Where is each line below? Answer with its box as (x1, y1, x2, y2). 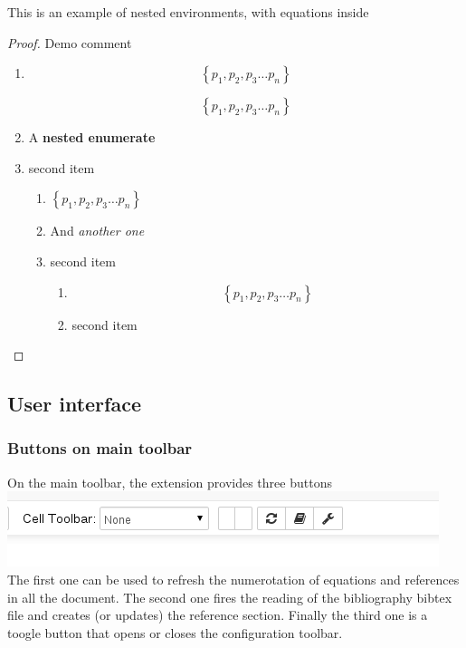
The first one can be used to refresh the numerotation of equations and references (7, 569, 460, 588)
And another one (50, 221, 145, 240)
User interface (7, 390, 141, 418)
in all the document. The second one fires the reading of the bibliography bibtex (7, 587, 452, 606)
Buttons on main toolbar (7, 437, 193, 459)
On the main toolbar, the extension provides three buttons (7, 472, 332, 491)
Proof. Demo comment (7, 33, 132, 52)
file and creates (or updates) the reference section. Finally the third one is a (7, 605, 428, 624)
